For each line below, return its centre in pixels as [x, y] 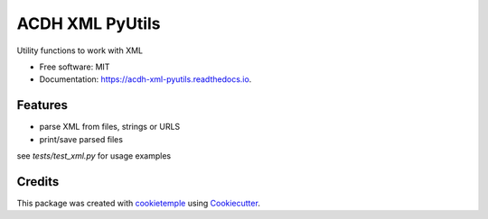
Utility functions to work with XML [80, 50]
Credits [38, 182]
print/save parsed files [81, 139]
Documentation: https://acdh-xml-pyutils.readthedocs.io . [145, 79]
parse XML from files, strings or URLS [110, 127]
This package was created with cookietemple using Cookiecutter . [139, 203]
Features [42, 105]
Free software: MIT [75, 67]
